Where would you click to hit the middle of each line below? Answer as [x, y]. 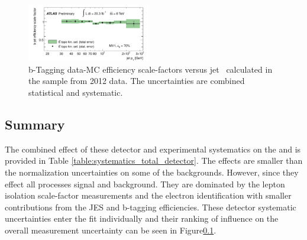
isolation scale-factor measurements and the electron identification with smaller [148, 195]
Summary [35, 124]
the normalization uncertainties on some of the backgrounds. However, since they [152, 172]
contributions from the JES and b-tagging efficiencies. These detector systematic [151, 207]
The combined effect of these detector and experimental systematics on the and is [153, 149]
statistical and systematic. [76, 92]
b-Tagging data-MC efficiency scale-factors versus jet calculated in [151, 69]
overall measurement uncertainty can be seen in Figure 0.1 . [111, 230]
